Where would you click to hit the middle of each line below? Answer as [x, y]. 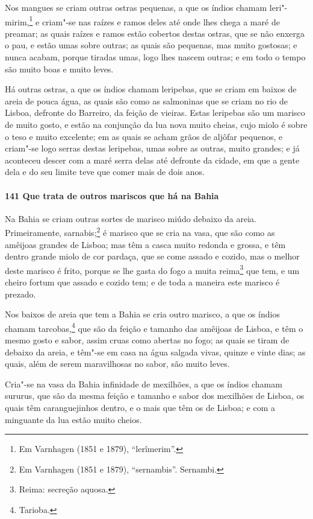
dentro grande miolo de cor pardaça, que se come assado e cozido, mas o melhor [152, 256]
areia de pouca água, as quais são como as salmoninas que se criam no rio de [146, 100]
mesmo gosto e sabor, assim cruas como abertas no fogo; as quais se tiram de [147, 340]
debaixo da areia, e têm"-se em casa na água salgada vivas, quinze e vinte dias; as [155, 352]
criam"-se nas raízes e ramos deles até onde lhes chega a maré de [161, 21]
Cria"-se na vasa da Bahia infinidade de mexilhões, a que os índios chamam [144, 384]
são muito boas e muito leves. [59, 68]
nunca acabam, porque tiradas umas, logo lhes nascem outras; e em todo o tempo [155, 57]
